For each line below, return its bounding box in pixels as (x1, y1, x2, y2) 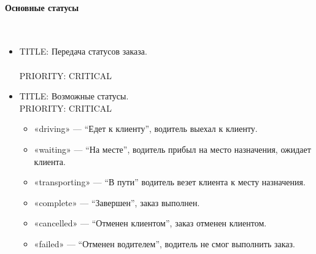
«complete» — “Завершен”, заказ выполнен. (34, 196, 200, 209)
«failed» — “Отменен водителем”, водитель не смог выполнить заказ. (34, 237, 295, 250)
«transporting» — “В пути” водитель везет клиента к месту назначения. (34, 175, 306, 188)
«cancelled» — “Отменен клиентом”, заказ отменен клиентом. (34, 217, 267, 229)
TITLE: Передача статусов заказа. (19, 45, 147, 58)
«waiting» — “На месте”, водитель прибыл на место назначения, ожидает (34, 142, 311, 155)
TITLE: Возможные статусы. (19, 90, 129, 102)
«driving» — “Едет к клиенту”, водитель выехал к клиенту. (34, 122, 258, 135)
